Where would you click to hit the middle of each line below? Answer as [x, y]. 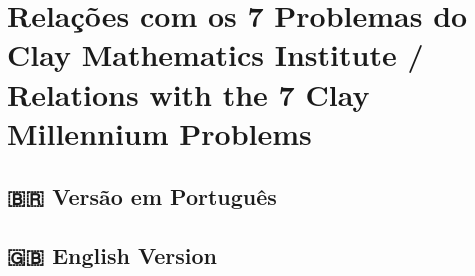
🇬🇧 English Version [112, 255]
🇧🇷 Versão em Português [142, 196]
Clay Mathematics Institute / [215, 54]
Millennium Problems [159, 132]
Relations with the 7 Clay [188, 93]
